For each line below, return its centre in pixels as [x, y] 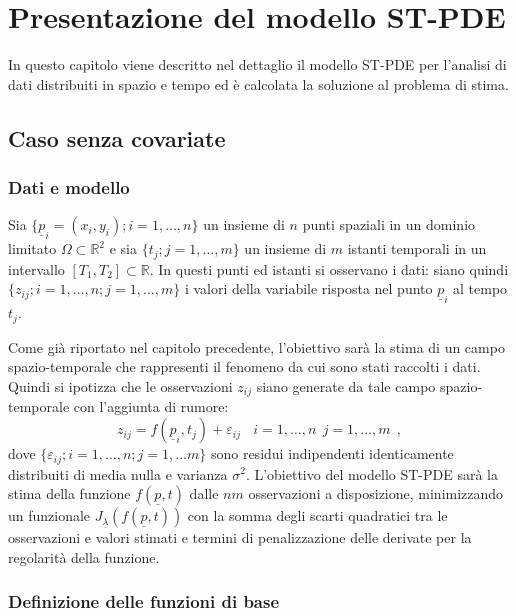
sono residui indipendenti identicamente [332, 453]
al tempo [480, 288]
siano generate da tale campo [346, 386]
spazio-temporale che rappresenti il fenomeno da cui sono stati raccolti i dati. [244, 366]
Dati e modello [69, 187]
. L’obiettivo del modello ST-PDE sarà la [371, 473]
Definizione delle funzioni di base [144, 601]
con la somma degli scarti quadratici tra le [317, 515]
